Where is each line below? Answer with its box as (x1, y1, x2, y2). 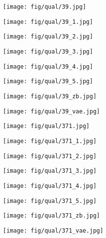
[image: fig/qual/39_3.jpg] (3, 48, 93, 55)
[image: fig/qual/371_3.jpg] (3, 167, 97, 175)
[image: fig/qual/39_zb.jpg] (3, 92, 97, 100)
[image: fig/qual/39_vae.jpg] (3, 108, 100, 115)
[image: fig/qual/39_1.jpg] (3, 18, 93, 25)
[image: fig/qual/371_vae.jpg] (3, 227, 104, 234)
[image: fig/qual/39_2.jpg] (3, 33, 93, 40)
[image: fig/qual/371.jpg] (3, 123, 90, 130)
